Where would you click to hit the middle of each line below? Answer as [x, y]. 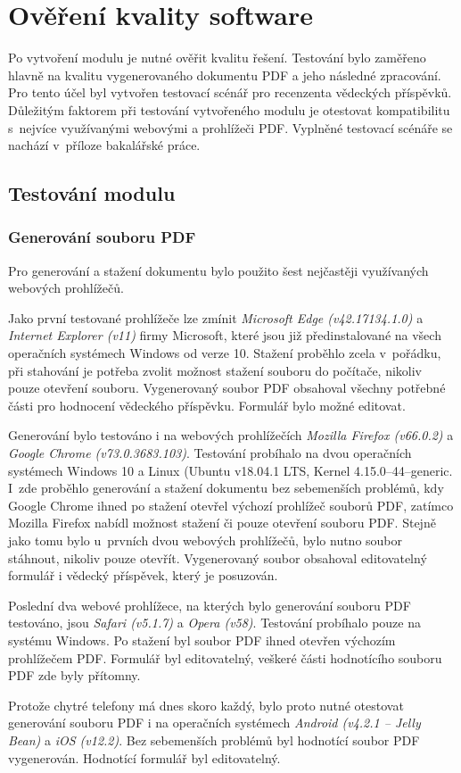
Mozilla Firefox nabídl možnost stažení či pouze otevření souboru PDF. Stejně [222, 523]
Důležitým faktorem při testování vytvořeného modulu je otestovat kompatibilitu [229, 109]
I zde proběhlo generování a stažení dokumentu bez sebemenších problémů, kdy [226, 488]
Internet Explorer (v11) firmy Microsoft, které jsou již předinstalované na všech [225, 335]
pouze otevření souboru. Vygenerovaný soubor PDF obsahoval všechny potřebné [227, 388]
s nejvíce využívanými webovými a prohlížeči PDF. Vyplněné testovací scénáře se [230, 127]
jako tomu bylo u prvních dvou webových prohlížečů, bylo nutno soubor [206, 540]
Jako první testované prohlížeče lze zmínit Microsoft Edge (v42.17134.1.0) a [216, 317]
